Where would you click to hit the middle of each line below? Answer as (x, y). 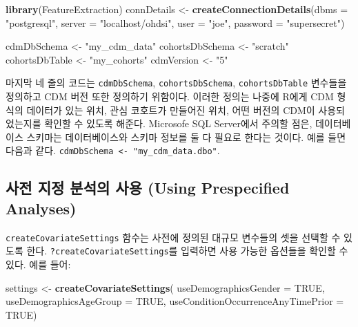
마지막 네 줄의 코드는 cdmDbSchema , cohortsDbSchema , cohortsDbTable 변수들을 (176, 83)
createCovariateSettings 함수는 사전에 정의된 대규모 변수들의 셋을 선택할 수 (173, 237)
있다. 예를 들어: (38, 264)
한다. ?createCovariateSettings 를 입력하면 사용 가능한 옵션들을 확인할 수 (187, 251)
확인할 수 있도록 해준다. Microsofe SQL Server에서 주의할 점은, (178, 123)
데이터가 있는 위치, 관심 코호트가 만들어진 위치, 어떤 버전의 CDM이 (171, 110)
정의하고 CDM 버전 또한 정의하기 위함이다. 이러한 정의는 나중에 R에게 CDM (170, 96)
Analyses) (41, 208)
